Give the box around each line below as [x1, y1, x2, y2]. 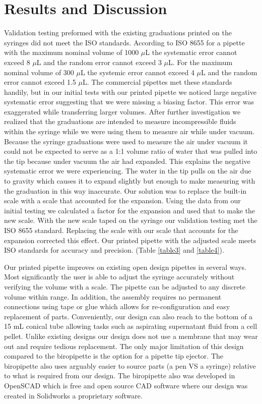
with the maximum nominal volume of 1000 [4, 47, 139, 57]
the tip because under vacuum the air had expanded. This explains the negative [4, 155, 250, 166]
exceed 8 [4, 56, 30, 67]
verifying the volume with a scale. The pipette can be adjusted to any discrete [4, 281, 246, 292]
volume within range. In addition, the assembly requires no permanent [4, 291, 222, 302]
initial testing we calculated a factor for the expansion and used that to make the [4, 205, 255, 215]
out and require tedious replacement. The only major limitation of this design [4, 340, 244, 351]
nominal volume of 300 [4, 67, 74, 77]
